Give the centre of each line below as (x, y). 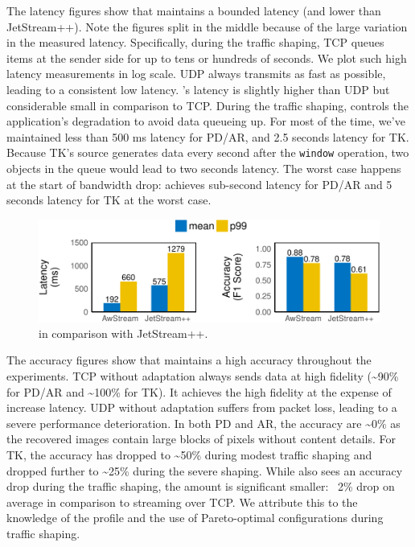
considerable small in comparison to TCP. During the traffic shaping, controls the (207, 105)
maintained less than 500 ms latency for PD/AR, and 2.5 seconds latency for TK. (208, 136)
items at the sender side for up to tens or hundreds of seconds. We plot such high (207, 58)
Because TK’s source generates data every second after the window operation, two (208, 152)
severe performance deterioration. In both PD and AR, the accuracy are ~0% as (203, 423)
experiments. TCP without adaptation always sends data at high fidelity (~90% (203, 376)
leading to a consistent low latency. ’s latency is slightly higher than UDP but (198, 89)
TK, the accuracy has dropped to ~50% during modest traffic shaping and (189, 454)
